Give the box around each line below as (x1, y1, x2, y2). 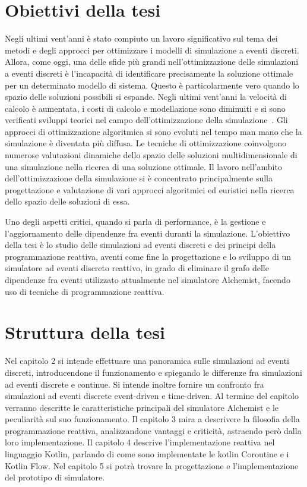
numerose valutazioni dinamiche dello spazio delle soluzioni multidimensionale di (5, 149, 297, 161)
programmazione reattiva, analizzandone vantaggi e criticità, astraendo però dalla (5, 424, 302, 436)
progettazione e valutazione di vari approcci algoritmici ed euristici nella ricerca (5, 183, 295, 196)
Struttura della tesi (5, 320, 165, 344)
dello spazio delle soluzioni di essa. (5, 195, 130, 208)
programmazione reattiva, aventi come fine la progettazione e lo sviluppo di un (5, 250, 292, 262)
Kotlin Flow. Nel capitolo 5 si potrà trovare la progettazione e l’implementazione (5, 459, 299, 472)
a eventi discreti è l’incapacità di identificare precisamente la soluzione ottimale (5, 67, 293, 79)
